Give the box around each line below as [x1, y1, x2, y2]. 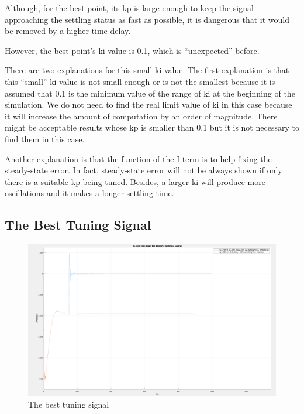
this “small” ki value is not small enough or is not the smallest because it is [5, 75, 275, 87]
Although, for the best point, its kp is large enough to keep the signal [5, 2, 254, 13]
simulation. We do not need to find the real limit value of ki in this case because [5, 98, 292, 111]
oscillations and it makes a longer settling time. [5, 187, 174, 199]
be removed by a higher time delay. [5, 25, 131, 37]
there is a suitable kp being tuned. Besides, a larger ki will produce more [5, 175, 265, 187]
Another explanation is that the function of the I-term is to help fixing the [5, 152, 272, 165]
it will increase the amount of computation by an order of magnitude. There [5, 110, 278, 122]
